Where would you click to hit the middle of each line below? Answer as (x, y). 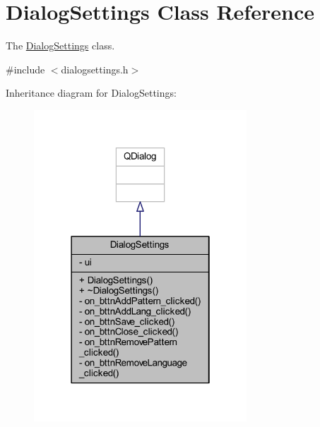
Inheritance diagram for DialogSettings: (91, 93)
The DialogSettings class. (60, 46)
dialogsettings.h (95, 69)
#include (25, 69)
